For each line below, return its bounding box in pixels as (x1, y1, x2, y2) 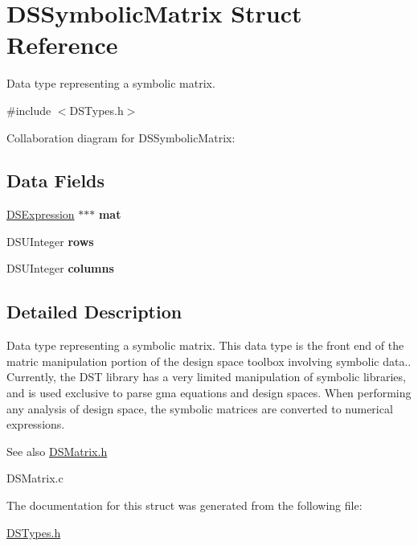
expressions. (6, 416, 65, 433)
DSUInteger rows (6, 232, 94, 249)
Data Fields (6, 168, 105, 193)
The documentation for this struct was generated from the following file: (6, 497, 363, 514)
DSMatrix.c (6, 470, 64, 486)
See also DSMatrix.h (6, 442, 108, 459)
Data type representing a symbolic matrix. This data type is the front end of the (6, 337, 404, 354)
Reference (6, 28, 118, 61)
